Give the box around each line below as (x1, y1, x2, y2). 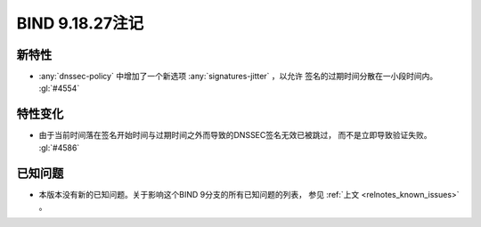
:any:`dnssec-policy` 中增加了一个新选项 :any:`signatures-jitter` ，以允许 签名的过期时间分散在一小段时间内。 (38, 71, 438, 82)
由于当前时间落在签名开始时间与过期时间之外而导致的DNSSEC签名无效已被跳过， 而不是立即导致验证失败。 (38, 130, 432, 141)
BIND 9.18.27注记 (16, 13, 144, 33)
